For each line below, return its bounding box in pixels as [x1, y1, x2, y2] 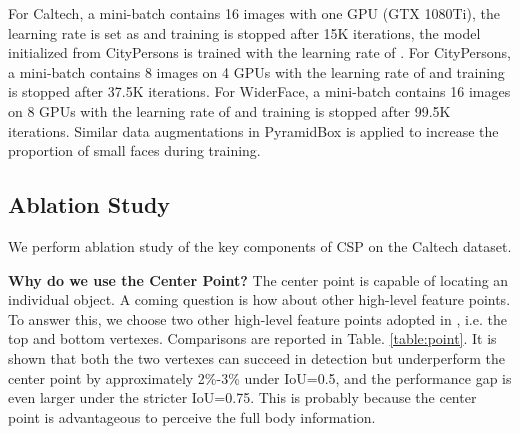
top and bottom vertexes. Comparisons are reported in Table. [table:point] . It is [8, 328, 497, 349]
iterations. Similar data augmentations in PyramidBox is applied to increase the [8, 120, 499, 141]
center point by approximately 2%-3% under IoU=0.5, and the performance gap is [8, 367, 512, 388]
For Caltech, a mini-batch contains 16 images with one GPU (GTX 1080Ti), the [8, 3, 500, 23]
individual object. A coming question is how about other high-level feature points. [8, 289, 511, 310]
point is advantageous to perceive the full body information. [8, 406, 376, 427]
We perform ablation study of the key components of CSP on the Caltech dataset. [8, 235, 512, 256]
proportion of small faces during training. [8, 140, 261, 161]
